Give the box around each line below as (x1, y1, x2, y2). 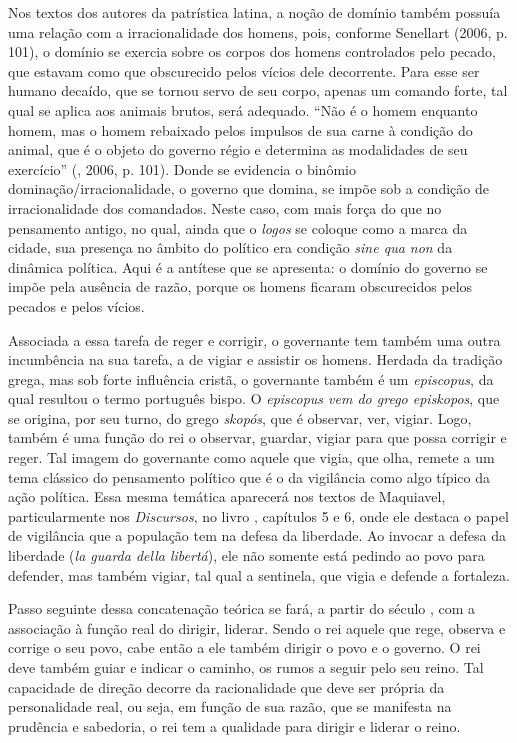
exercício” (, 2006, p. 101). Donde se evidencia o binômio (8, 158, 356, 179)
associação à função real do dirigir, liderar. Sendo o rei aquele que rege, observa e (8, 617, 506, 638)
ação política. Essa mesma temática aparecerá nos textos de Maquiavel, (8, 486, 446, 507)
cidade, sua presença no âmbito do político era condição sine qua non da (8, 237, 453, 258)
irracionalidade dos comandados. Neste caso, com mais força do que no (8, 197, 442, 218)
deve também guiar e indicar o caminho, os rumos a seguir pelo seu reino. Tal (8, 657, 484, 677)
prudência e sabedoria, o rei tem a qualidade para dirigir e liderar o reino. (8, 715, 461, 736)
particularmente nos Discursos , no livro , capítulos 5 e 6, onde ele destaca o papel (8, 505, 509, 526)
